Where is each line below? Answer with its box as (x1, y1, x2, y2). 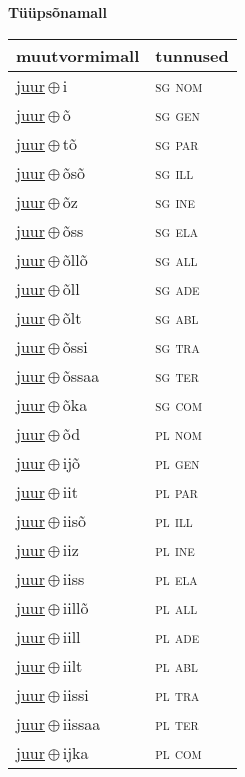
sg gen (155, 102, 200, 126)
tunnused (155, 43, 229, 67)
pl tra (155, 682, 200, 706)
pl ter (155, 711, 199, 735)
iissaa (62, 711, 101, 735)
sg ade (155, 276, 200, 300)
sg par (155, 131, 199, 155)
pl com (155, 740, 202, 764)
